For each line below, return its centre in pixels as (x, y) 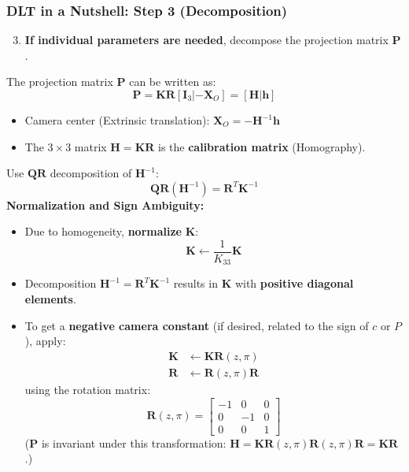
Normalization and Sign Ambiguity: (105, 204)
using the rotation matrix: (88, 389)
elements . (50, 299)
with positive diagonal (294, 283)
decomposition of (91, 173)
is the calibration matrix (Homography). (262, 146)
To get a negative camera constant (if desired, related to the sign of (197, 325)
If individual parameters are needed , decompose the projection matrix (206, 40)
